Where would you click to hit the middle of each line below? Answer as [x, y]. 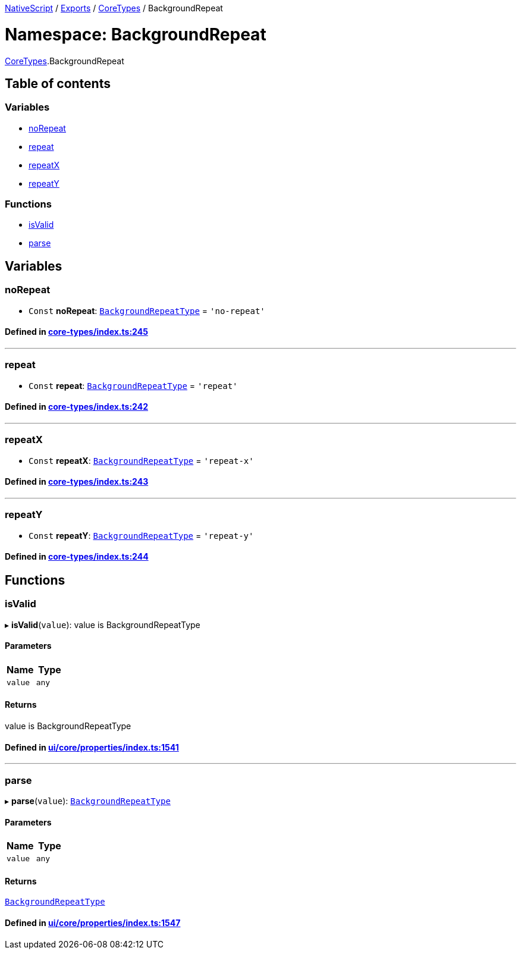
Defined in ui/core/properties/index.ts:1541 [92, 747]
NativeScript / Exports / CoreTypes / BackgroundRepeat [114, 8]
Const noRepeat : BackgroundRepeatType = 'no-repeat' [147, 310]
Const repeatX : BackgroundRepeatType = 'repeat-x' [141, 460]
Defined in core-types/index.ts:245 [76, 332]
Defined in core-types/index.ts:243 [77, 482]
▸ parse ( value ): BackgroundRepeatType [88, 801]
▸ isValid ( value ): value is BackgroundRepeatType [103, 625]
